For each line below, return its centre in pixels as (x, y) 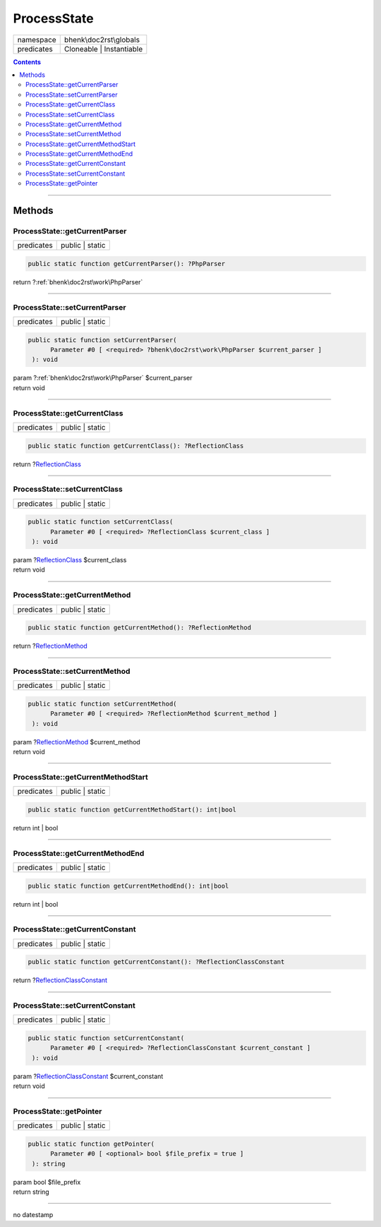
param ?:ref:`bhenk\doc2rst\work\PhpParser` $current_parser (103, 378)
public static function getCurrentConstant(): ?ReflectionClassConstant (156, 962)
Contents (27, 62)
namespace (37, 40)
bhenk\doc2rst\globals (102, 40)
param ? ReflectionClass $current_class (70, 560)
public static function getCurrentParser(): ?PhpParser (127, 264)
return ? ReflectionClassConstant (60, 980)
